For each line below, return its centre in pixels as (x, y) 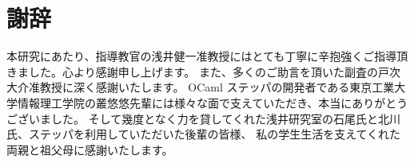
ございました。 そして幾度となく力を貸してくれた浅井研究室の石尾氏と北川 (203, 118)
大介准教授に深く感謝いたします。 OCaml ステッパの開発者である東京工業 (201, 87)
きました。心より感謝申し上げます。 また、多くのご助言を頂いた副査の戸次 (203, 71)
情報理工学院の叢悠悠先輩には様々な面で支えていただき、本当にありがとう (213, 102)
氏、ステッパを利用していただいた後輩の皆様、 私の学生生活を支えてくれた (204, 134)
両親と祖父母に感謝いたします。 (90, 149)
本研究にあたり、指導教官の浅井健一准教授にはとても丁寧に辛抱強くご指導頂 (207, 56)
